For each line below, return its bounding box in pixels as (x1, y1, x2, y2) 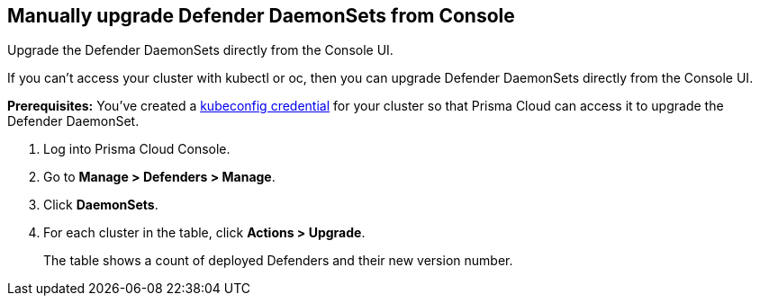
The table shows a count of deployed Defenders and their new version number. (43, 253, 513, 269)
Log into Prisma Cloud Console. (43, 141, 231, 157)
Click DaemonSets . (43, 197, 158, 213)
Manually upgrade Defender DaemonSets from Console (7, 4, 515, 27)
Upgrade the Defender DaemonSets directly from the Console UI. (7, 42, 394, 58)
